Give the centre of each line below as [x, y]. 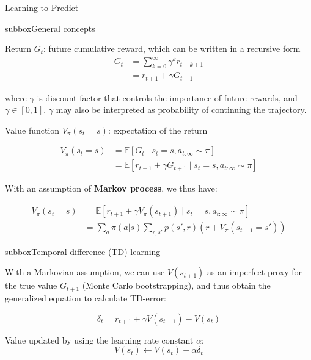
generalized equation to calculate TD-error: [86, 297]
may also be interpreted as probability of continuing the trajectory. [181, 110]
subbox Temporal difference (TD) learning [83, 251]
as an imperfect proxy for [255, 272]
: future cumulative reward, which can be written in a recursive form [172, 49]
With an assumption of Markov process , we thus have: [111, 188]
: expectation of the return [158, 130]
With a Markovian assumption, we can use [85, 272]
